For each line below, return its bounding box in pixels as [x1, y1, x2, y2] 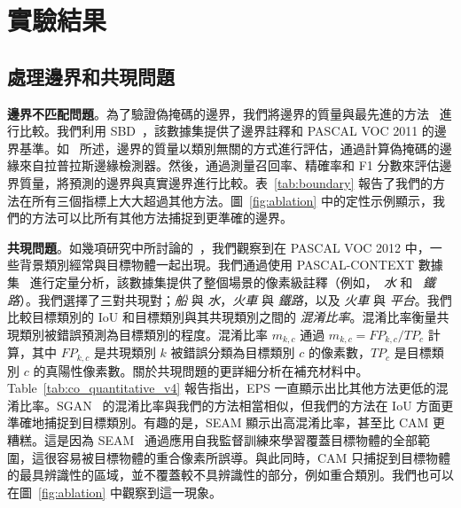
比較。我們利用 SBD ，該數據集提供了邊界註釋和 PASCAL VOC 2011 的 [19, 121, 434, 140]
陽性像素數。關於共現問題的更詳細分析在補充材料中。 [58, 361, 369, 379]
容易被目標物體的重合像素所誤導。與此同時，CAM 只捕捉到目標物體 [56, 448, 451, 466]
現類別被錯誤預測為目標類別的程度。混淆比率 [7, 324, 268, 343]
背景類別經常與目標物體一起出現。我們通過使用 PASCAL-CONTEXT [19, 255, 415, 274]
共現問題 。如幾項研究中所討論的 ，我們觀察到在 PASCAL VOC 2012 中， [7, 238, 430, 256]
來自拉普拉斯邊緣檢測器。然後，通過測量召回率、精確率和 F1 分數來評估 [19, 156, 440, 175]
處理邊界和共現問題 [7, 62, 175, 90]
